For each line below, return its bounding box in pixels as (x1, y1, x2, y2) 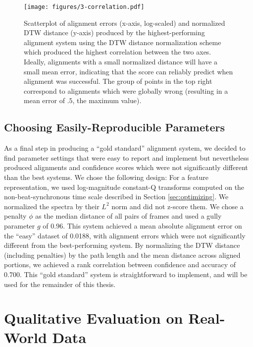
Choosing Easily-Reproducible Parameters (4, 119, 225, 135)
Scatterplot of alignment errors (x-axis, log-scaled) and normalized (24, 17, 225, 28)
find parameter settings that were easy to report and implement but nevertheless (4, 152, 249, 163)
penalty (4, 211, 27, 221)
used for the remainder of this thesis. (4, 279, 116, 289)
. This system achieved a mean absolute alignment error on (63, 220, 242, 231)
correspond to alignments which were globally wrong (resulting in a (24, 85, 228, 96)
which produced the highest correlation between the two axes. (24, 47, 211, 57)
